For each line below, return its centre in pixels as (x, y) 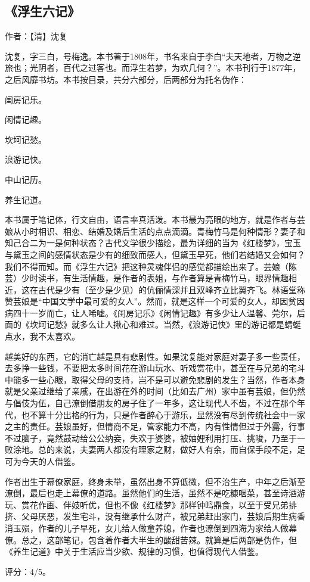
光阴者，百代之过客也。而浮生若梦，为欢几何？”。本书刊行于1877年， (165, 68)
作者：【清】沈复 (36, 36)
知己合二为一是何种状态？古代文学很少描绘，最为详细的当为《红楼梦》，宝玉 (153, 243)
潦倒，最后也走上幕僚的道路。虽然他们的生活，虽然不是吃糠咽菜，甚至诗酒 (151, 493)
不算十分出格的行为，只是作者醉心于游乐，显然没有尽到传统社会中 (159, 414)
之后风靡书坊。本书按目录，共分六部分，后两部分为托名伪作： (126, 79)
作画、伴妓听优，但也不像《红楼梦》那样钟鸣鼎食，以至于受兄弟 (163, 504)
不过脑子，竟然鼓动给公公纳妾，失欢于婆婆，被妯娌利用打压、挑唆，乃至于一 (155, 438)
